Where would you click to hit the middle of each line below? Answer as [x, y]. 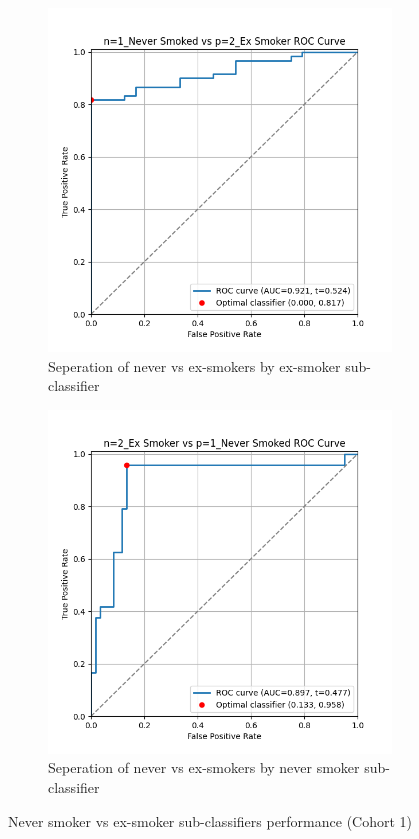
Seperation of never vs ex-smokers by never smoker [204, 767]
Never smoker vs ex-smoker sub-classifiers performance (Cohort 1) [210, 820]
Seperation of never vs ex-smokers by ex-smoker [194, 365]
